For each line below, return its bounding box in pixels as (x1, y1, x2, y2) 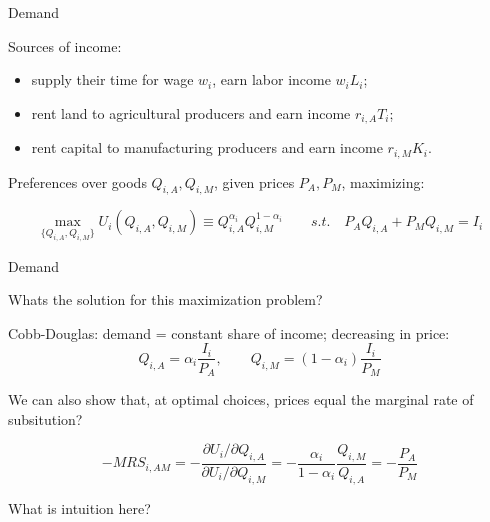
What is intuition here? (8, 497, 151, 518)
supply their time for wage (31, 69, 194, 90)
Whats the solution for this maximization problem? (8, 289, 323, 310)
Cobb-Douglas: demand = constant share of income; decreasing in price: (8, 322, 450, 343)
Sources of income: (8, 35, 122, 56)
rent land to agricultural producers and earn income (31, 102, 351, 123)
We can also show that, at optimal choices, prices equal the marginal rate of (8, 388, 474, 409)
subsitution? (8, 408, 83, 429)
